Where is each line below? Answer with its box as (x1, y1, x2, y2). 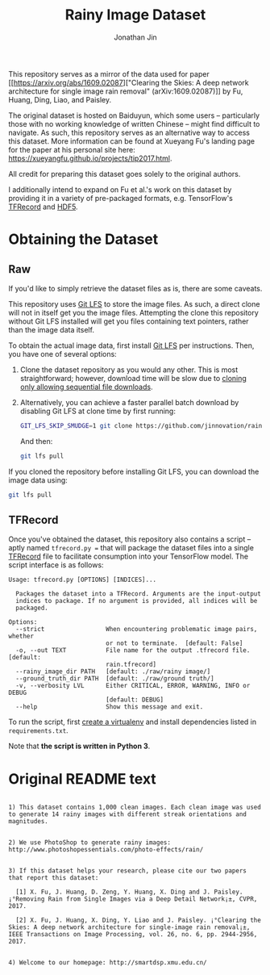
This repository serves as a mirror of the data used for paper (8, 69, 210, 78)
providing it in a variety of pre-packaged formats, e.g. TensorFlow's (8, 193, 234, 203)
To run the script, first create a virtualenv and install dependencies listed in (8, 717, 256, 727)
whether (8, 632, 35, 641)
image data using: (8, 475, 69, 485)
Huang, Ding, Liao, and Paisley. (8, 94, 112, 104)
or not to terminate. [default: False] (106, 639, 243, 647)
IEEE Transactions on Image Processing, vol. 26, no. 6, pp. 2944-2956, (8, 931, 258, 939)
